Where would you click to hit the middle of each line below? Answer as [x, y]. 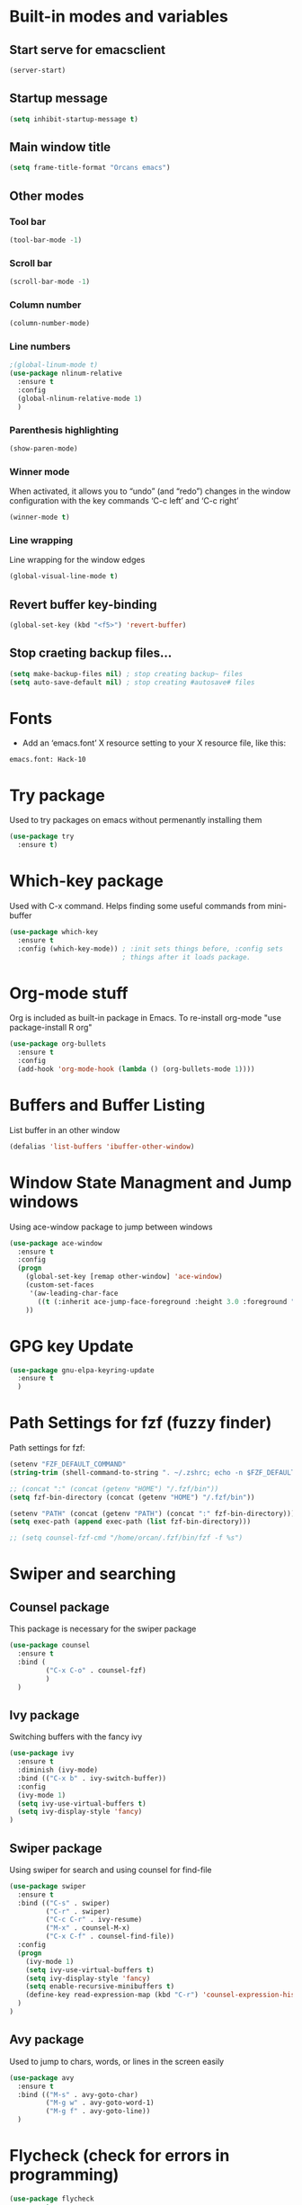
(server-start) [38, 70]
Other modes [47, 196]
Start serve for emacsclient [88, 50]
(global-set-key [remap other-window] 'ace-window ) [124, 1277]
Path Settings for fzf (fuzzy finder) [141, 1423]
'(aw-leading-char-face [74, 1293]
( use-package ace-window [56, 1243]
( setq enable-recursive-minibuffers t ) [100, 1986]
